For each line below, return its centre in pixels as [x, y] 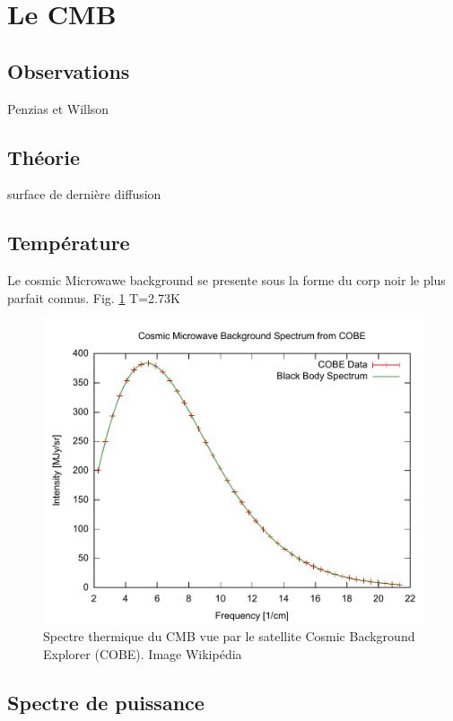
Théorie [44, 156]
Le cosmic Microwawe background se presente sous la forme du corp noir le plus [226, 280]
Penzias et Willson [58, 108]
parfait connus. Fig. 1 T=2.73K [94, 297]
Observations [69, 70]
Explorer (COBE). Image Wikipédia [143, 653]
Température [69, 243]
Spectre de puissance [106, 702]
